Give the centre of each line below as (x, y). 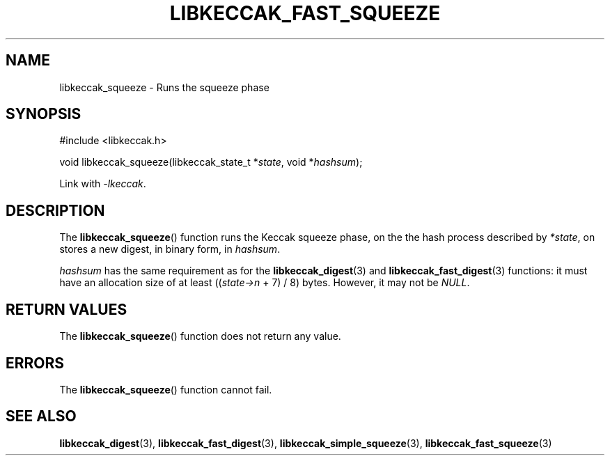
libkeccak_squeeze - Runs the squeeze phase (164, 87)
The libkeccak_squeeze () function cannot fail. (166, 389)
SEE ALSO (41, 416)
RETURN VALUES (67, 309)
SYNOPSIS (44, 114)
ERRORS (35, 363)
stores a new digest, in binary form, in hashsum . (170, 249)
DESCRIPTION (55, 210)
